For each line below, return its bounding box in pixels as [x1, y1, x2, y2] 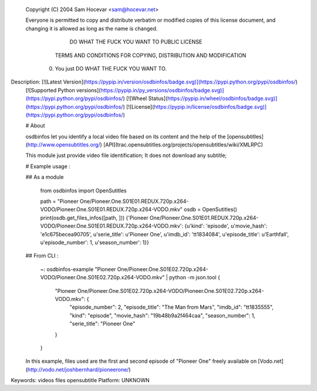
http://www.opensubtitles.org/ [27, 141, 100, 148]
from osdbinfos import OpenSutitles [40, 187, 127, 194]
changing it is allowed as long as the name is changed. [25, 25, 158, 32]
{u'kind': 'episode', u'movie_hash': [184, 222, 268, 229]
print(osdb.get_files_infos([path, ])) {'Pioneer [40, 214, 149, 221]
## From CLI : [25, 252, 59, 259]
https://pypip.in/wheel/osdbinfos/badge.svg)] [167, 95, 278, 102]
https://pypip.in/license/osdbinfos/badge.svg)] [153, 103, 267, 110]
